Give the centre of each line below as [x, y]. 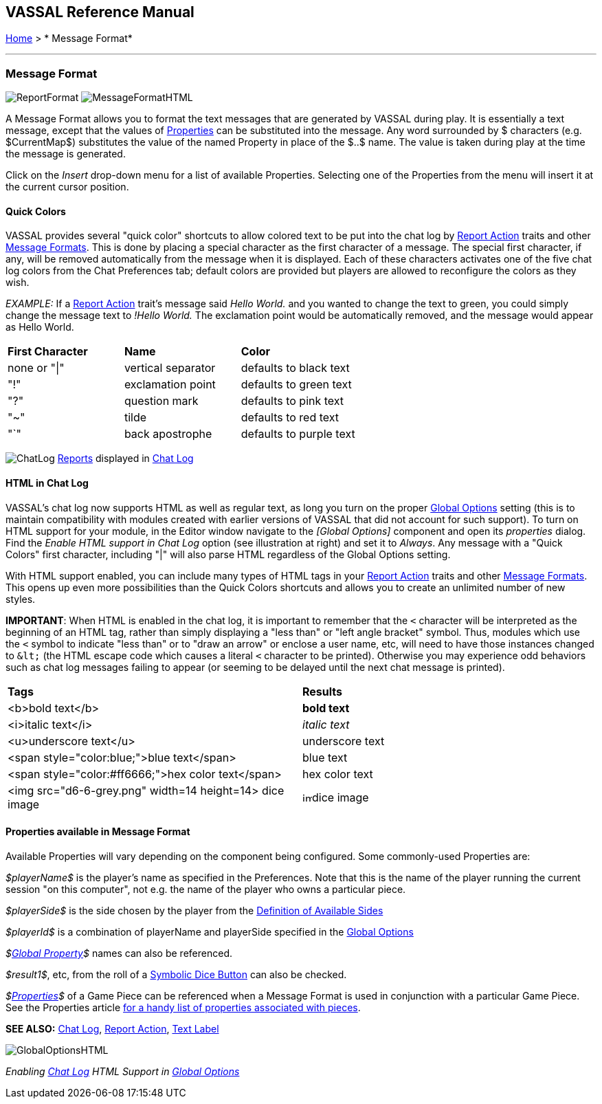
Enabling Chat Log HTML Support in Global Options [123, 1071]
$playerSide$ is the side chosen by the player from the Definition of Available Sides [194, 910]
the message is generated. [66, 154]
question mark [161, 401]
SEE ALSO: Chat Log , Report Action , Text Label [112, 1028]
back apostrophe [168, 434]
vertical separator [170, 368]
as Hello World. [40, 327]
